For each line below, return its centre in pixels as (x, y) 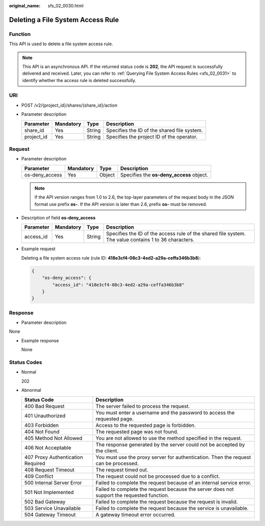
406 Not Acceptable (48, 447)
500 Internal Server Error (53, 483)
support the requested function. (132, 495)
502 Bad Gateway (45, 501)
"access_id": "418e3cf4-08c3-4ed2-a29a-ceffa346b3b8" (118, 285)
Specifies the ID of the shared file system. (155, 130)
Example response (40, 340)
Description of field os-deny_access (58, 218)
